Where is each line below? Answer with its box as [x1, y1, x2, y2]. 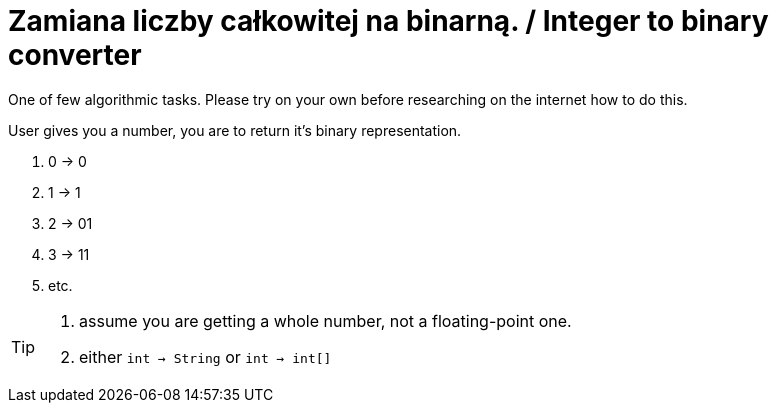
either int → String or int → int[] [79, 346, 332, 367]
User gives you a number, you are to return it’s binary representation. [8, 121, 462, 139]
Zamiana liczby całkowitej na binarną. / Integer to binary [8, 4, 769, 38]
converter [8, 38, 142, 72]
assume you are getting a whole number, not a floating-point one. [79, 310, 572, 331]
